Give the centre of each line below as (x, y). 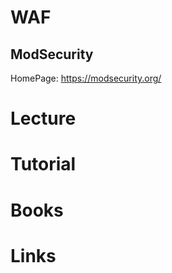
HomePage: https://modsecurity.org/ (86, 78)
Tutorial (43, 164)
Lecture (43, 118)
